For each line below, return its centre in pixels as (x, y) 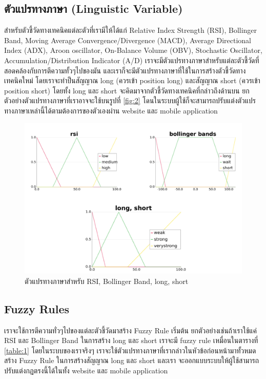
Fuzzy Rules (37, 308)
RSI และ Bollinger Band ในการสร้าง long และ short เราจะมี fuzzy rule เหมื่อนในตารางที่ (131, 340)
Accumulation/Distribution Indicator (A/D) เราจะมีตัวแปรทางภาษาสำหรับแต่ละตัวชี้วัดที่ (132, 60)
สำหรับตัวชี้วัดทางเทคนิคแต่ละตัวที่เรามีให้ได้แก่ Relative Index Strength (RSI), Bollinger (131, 30)
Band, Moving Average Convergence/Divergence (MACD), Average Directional (128, 40)
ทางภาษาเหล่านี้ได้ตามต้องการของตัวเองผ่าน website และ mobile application (111, 110)
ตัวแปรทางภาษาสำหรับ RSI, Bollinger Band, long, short (107, 281)
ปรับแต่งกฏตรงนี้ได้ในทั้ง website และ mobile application (86, 370)
